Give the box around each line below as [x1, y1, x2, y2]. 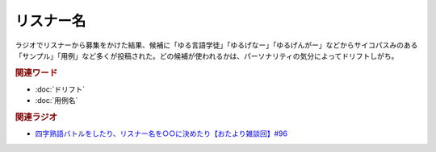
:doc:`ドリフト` [35, 84, 86, 94]
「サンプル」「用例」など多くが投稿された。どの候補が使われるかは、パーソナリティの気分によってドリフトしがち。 [15, 51, 399, 60]
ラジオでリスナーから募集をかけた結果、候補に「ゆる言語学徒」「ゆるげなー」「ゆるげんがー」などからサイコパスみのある [15, 40, 418, 50]
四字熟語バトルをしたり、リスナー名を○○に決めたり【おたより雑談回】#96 [35, 129, 288, 138]
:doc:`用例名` [35, 96, 78, 105]
